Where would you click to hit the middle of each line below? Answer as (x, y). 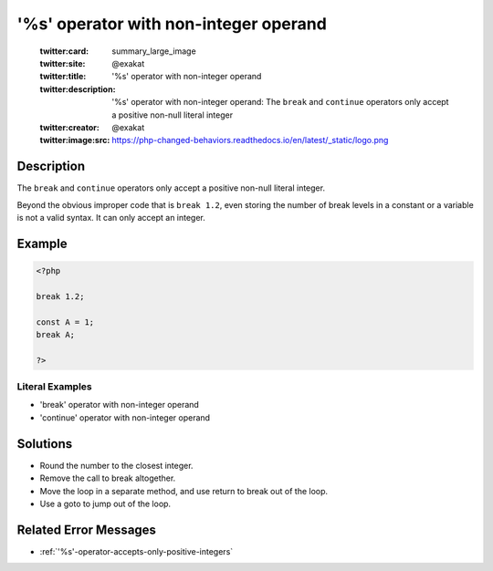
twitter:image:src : (75, 140)
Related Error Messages (87, 529)
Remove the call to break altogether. (108, 478)
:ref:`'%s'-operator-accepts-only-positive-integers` (136, 551)
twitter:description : (78, 89)
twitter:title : (63, 77)
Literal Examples (54, 387)
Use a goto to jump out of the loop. (105, 504)
